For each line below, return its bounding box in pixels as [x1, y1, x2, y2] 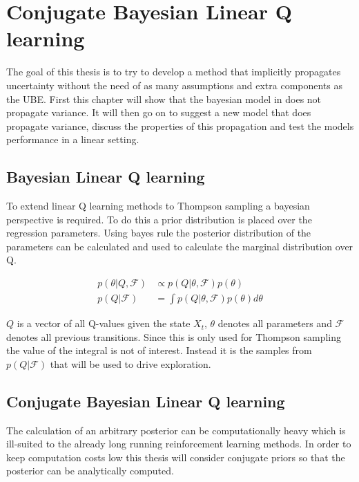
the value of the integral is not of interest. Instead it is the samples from [6, 343, 312, 358]
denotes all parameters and [217, 316, 332, 331]
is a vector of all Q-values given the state [17, 316, 191, 331]
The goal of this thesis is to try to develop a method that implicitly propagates [6, 64, 341, 79]
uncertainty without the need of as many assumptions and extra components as [6, 77, 343, 92]
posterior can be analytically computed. [6, 463, 174, 478]
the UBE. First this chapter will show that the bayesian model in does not [6, 91, 322, 106]
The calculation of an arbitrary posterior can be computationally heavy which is [6, 423, 346, 437]
